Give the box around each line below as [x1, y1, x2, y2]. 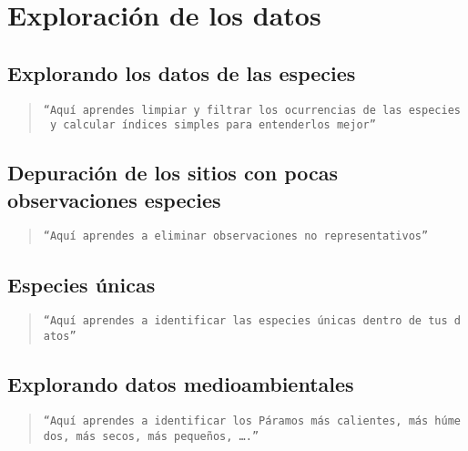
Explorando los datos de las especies [7, 58, 356, 87]
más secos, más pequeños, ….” [76, 429, 259, 443]
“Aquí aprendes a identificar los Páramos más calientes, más [43, 414, 429, 427]
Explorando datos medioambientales [7, 370, 354, 398]
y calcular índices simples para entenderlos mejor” [49, 118, 376, 132]
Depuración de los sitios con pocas [7, 159, 339, 187]
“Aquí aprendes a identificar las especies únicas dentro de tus [43, 314, 448, 328]
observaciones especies [7, 185, 221, 213]
